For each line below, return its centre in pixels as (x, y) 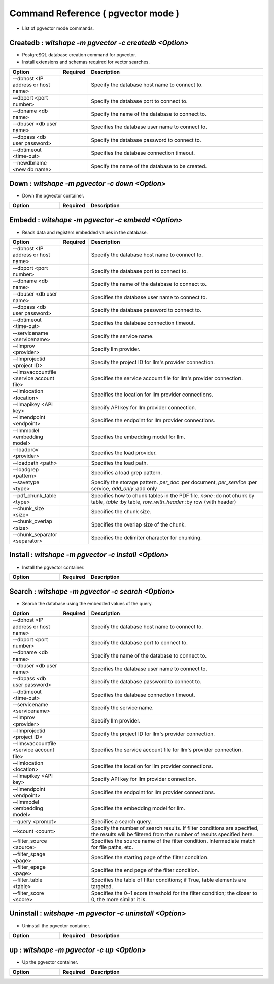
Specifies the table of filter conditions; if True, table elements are (168, 880)
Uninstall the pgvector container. (56, 926)
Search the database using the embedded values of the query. (88, 604)
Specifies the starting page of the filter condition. (150, 857)
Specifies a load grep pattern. (127, 473)
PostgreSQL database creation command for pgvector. (79, 55)
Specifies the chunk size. (121, 512)
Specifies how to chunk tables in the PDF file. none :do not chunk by (173, 496)
